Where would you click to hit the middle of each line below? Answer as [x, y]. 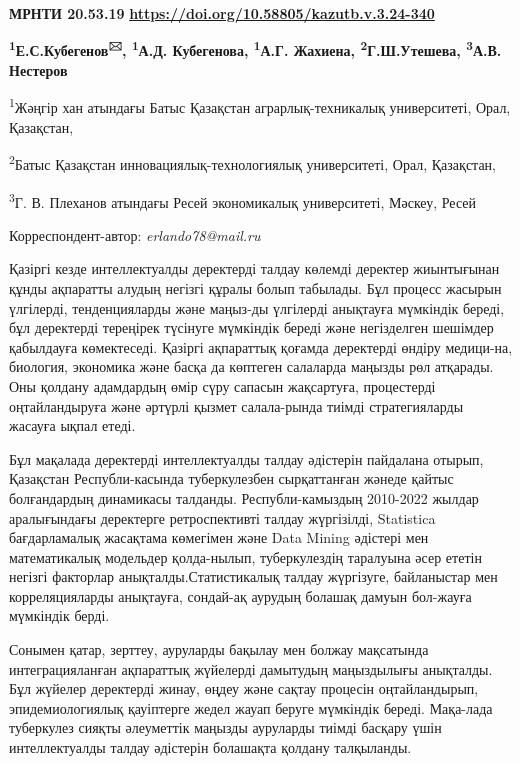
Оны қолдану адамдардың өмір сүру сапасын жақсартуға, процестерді [222, 385]
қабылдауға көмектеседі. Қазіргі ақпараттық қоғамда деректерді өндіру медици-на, [261, 346]
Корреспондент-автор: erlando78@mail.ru [135, 234]
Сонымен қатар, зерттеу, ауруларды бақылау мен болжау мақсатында [219, 649]
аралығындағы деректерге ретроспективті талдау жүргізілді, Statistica [222, 517]
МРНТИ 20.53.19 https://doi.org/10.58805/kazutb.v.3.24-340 [222, 13]
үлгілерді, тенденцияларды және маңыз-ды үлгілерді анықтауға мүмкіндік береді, [257, 307]
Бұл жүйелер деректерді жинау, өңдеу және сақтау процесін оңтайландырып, [244, 688]
